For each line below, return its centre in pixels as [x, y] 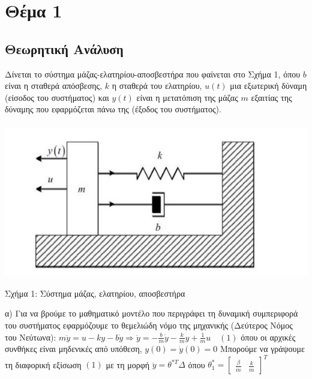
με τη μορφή [128, 364]
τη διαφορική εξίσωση [43, 364]
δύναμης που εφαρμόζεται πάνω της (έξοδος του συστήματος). [113, 109]
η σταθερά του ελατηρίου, [157, 86]
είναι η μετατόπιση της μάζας [187, 97]
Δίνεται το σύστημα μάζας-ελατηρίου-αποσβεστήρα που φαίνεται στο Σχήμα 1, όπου [153, 74]
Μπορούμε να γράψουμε [262, 349]
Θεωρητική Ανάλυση [64, 48]
